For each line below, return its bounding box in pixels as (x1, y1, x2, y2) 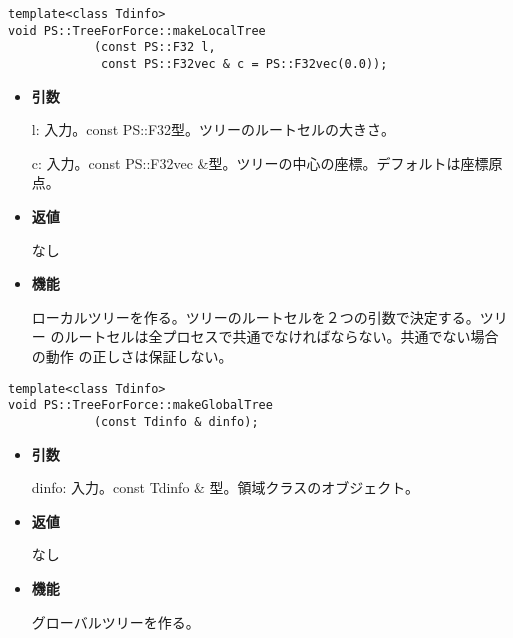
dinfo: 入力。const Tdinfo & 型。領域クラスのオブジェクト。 (31, 477, 420, 498)
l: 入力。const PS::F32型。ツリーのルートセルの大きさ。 (31, 119, 396, 140)
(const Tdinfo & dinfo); (93, 414, 259, 429)
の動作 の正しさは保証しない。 (31, 345, 233, 366)
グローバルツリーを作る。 (31, 611, 200, 632)
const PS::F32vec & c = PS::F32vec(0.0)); (101, 56, 388, 71)
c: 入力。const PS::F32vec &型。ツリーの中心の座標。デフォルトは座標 (31, 152, 489, 173)
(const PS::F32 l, (93, 40, 216, 55)
